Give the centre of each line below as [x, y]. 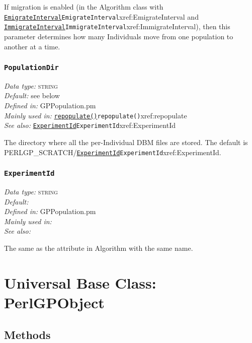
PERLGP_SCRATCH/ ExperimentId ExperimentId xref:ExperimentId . [113, 152]
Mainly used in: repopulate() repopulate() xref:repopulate [96, 115]
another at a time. [32, 46]
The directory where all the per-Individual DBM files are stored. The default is [126, 142]
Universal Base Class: [80, 282]
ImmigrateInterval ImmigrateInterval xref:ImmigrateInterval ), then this [117, 26]
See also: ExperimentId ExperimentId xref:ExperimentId [90, 125]
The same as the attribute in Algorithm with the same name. [99, 248]
